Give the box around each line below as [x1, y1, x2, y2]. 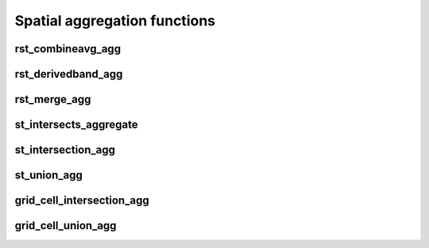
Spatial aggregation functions [14, 12, 216, 29]
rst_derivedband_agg [14, 67, 123, 81]
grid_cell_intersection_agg [14, 194, 150, 208]
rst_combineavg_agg [14, 42, 122, 55]
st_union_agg [14, 169, 83, 182]
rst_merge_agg [14, 93, 91, 106]
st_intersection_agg [14, 143, 115, 157]
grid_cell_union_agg [14, 219, 117, 233]
